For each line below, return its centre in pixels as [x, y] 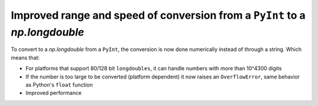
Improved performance [54, 93]
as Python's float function [59, 84]
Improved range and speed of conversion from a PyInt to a [158, 15]
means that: [25, 57]
